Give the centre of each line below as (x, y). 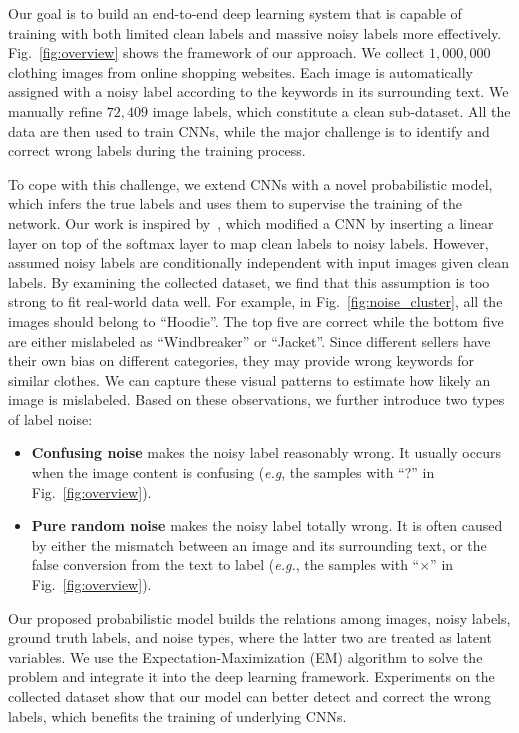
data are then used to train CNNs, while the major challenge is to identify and (249, 130)
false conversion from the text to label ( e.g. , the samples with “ (225, 564)
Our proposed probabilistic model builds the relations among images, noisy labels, (259, 617)
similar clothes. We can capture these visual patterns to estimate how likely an (249, 379)
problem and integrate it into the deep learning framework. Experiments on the (251, 676)
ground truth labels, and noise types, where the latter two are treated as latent (250, 637)
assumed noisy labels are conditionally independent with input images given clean (258, 262)
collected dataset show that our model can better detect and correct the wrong (249, 696)
